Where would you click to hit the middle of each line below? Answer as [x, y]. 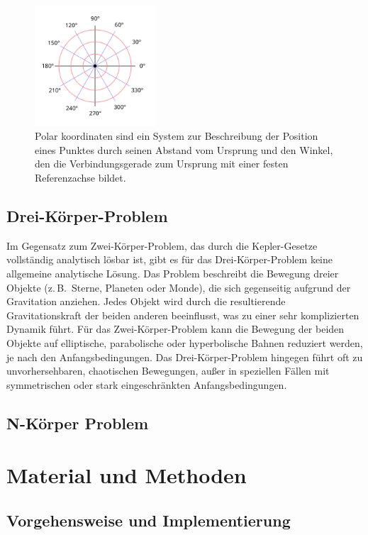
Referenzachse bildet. [80, 177]
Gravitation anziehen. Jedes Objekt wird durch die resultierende [146, 301]
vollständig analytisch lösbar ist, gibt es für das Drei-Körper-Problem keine [169, 259]
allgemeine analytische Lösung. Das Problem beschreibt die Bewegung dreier [173, 273]
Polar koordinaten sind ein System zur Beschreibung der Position [177, 136]
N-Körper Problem [78, 423]
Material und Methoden [127, 475]
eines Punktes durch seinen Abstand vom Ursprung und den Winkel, [184, 149]
